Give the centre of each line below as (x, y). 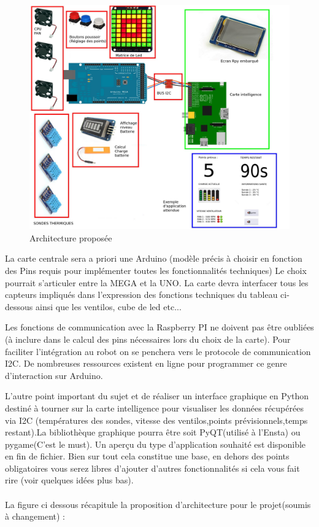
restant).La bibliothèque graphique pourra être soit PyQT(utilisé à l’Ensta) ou (153, 432)
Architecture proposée (71, 237)
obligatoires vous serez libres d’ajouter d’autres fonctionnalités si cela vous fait (152, 468)
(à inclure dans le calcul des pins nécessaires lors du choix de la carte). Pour (148, 339)
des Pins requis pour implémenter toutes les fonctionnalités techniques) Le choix (156, 270)
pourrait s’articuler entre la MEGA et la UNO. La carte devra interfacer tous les (157, 282)
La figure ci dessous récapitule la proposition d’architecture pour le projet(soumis (158, 504)
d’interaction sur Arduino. (54, 375)
